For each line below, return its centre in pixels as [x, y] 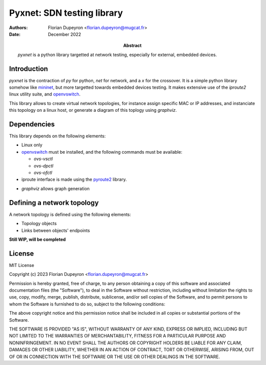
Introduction [29, 69]
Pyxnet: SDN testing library [66, 13]
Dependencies [32, 124]
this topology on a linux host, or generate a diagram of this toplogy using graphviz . [93, 110]
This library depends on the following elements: [57, 136]
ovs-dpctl [44, 166]
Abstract [133, 46]
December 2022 [65, 34]
